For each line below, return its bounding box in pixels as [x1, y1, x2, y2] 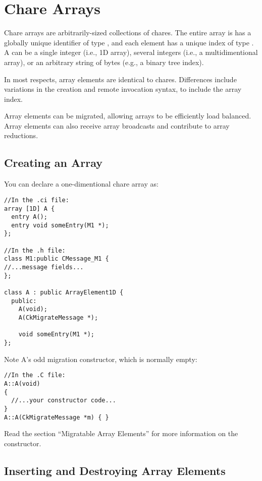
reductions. [4, 130, 38, 141]
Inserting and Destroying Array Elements [4, 462, 226, 478]
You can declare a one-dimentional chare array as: [4, 178, 159, 189]
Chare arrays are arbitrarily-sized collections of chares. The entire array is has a [4, 27, 251, 38]
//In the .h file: [4, 247, 66, 254]
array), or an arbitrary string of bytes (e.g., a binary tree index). [4, 56, 204, 67]
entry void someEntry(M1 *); [11, 221, 109, 229]
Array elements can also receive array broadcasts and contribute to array [4, 120, 230, 131]
